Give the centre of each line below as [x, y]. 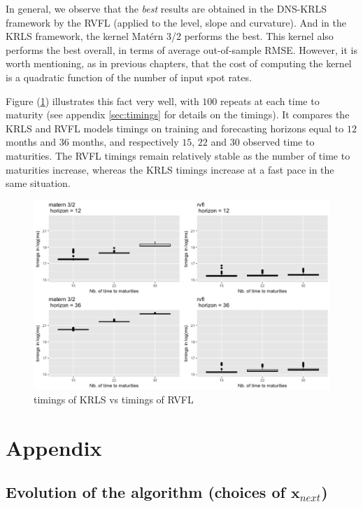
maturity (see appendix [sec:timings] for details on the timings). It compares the [178, 114]
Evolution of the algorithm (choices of [145, 492]
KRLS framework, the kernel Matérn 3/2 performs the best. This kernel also [170, 36]
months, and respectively [126, 142]
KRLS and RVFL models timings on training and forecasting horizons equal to [175, 128]
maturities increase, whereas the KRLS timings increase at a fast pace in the [170, 169]
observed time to [279, 142]
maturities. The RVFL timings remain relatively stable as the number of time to [178, 155]
